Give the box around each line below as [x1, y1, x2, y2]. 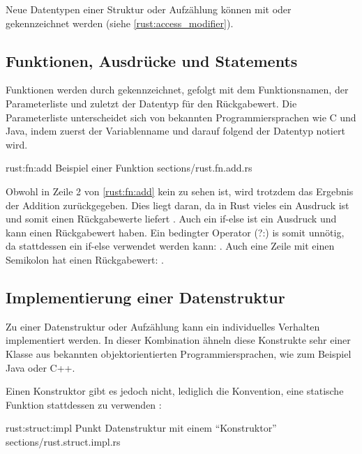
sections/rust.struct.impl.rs [6, 434, 121, 448]
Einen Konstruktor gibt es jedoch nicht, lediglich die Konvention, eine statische [6, 384, 344, 398]
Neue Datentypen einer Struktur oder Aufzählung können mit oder [6, 2, 292, 16]
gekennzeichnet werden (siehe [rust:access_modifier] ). [6, 15, 234, 30]
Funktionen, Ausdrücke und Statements [6, 50, 298, 71]
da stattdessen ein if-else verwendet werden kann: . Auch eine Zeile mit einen [6, 239, 335, 253]
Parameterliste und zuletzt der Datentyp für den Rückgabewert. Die [6, 96, 297, 110]
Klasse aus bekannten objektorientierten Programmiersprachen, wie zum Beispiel [6, 346, 352, 361]
